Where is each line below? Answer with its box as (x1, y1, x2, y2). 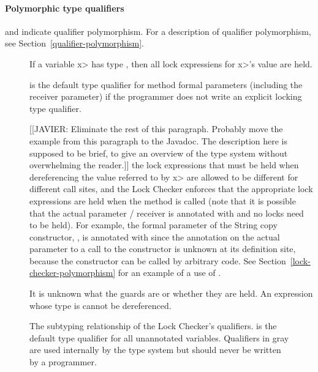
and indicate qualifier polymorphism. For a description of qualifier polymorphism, (5, 24, 311, 37)
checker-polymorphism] (29, 266, 116, 279)
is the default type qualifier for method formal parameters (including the (29, 78, 303, 91)
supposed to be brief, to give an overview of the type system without (29, 146, 288, 159)
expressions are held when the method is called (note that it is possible (29, 194, 296, 207)
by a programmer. (29, 355, 97, 368)
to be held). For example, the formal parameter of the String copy (29, 218, 278, 231)
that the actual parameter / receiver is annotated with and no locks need (29, 206, 304, 219)
